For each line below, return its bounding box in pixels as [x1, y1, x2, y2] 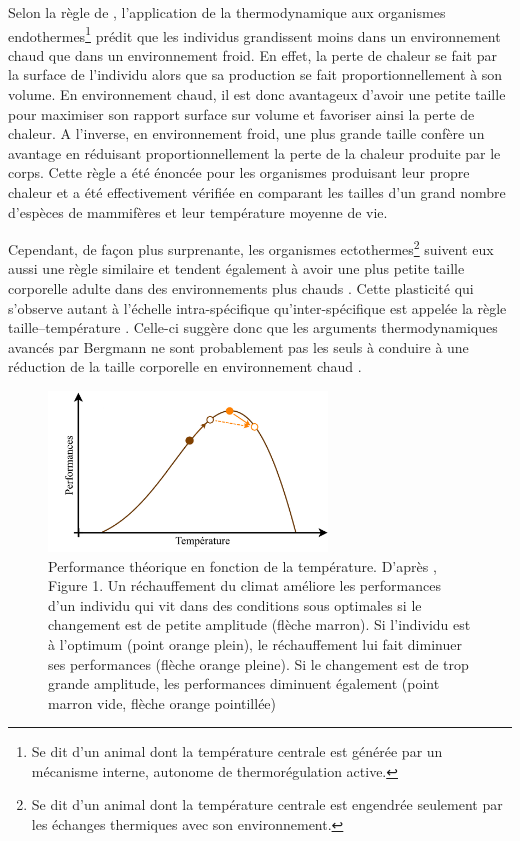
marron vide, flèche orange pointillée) [48, 692, 277, 713]
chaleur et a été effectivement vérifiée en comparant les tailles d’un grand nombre [8, 182, 506, 202]
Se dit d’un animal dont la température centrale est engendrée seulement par [31, 794, 503, 815]
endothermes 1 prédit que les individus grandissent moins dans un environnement [8, 22, 501, 46]
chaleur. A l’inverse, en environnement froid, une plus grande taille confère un [8, 123, 485, 144]
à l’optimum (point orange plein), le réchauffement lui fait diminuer [48, 633, 462, 654]
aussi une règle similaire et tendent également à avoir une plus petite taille [8, 258, 465, 279]
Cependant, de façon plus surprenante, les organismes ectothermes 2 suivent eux [8, 236, 494, 259]
